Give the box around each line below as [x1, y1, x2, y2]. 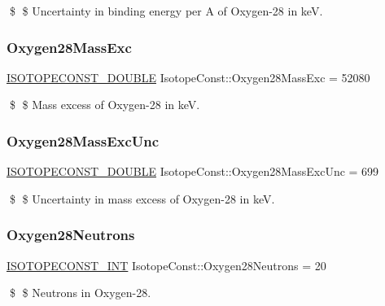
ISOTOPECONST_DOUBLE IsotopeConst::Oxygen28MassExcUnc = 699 [7, 163, 379, 180]
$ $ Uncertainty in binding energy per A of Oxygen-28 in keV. [9, 2, 323, 19]
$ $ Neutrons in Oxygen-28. [9, 284, 151, 301]
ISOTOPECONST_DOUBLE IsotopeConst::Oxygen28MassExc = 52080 [7, 68, 370, 85]
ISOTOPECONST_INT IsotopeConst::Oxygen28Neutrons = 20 [7, 256, 326, 273]
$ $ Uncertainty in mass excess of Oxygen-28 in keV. [9, 190, 275, 207]
